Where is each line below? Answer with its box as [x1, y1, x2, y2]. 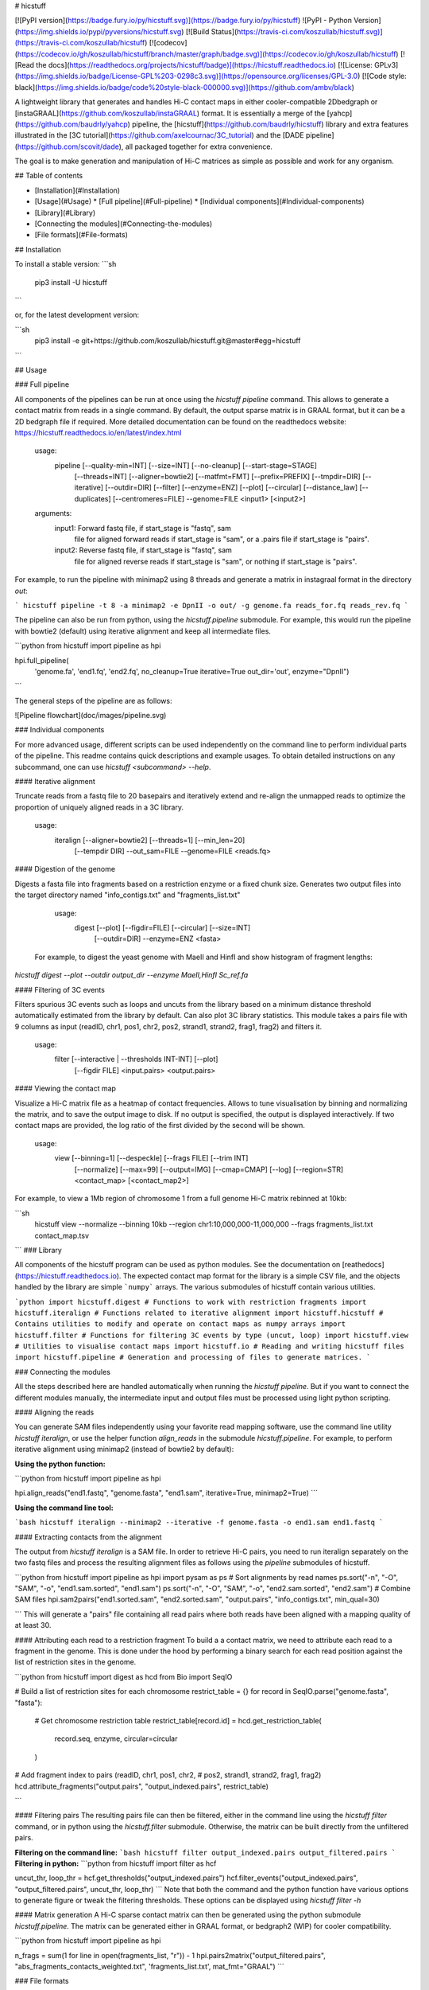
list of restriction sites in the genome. [14, 1657, 137, 1667]
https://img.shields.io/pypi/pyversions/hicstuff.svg [17, 26, 182, 36]
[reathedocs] [342, 1260, 385, 1270]
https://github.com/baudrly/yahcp [17, 119, 128, 129]
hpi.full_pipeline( [14, 655, 69, 665]
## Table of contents [14, 171, 83, 181]
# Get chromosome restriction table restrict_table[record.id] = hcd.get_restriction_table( [34, 1716, 322, 1725]
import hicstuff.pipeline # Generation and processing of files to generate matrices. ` [14, 1353, 371, 1362]
